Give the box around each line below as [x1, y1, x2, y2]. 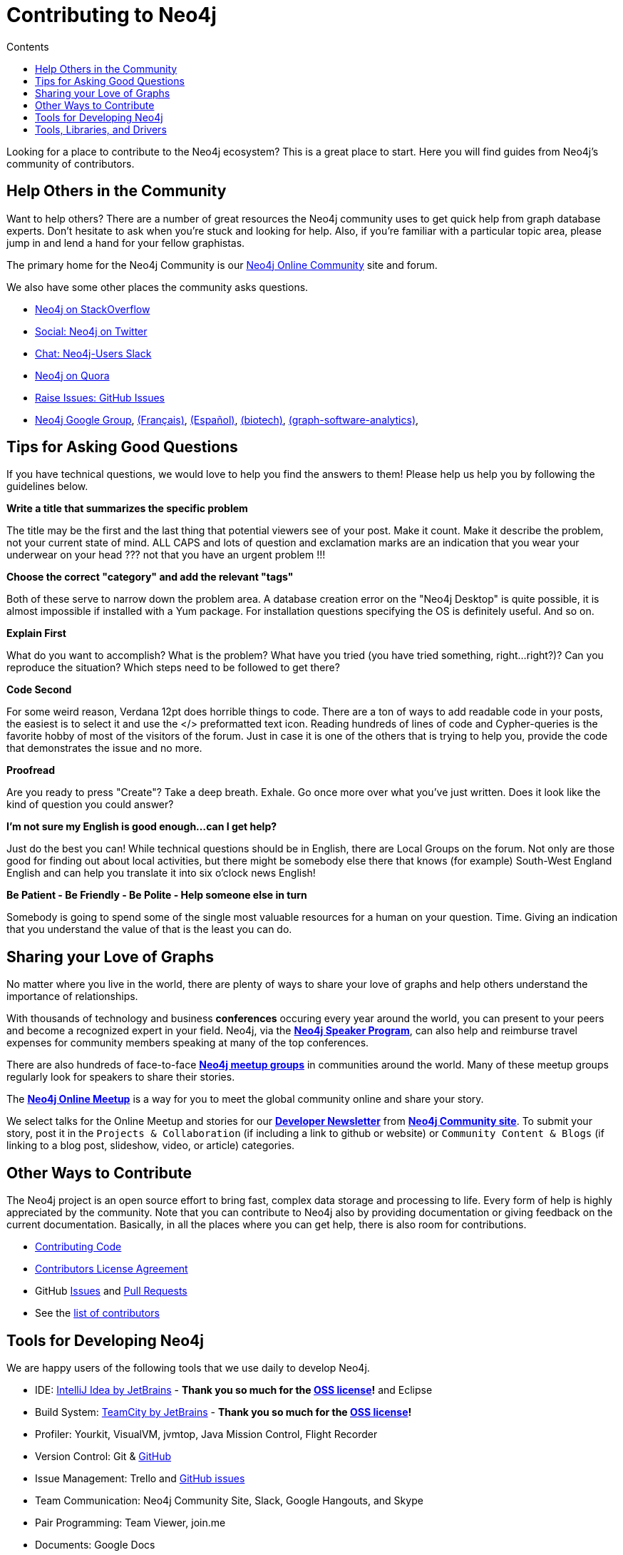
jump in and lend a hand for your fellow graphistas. [6, 236, 245, 249]
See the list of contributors [35, 1307, 160, 1320]
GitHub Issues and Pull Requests [35, 1285, 187, 1297]
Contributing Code [35, 1240, 122, 1253]
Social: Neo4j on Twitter [35, 325, 148, 337]
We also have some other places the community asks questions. [6, 280, 309, 293]
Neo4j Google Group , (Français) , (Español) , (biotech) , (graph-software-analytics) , [35, 413, 419, 426]
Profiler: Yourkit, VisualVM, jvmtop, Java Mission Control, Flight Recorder [35, 1427, 378, 1440]
